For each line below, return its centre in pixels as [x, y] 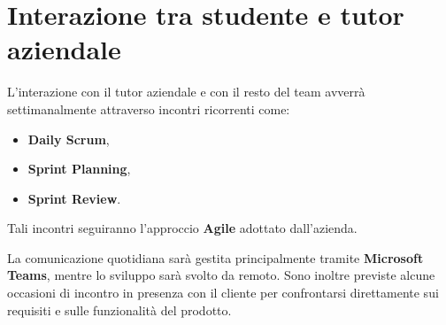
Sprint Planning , [79, 169]
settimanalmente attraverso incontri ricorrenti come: [149, 108]
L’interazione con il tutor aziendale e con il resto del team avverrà [186, 92]
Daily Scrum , [69, 139]
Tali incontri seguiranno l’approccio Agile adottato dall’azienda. [182, 228]
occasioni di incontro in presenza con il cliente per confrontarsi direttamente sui [223, 293]
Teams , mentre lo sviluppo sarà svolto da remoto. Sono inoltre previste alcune [221, 275]
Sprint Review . [74, 198]
